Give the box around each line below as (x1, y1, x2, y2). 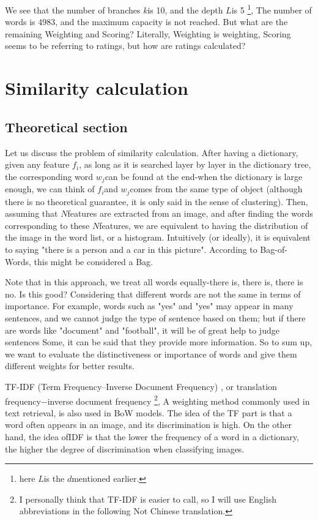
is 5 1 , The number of (231, 2, 312, 16)
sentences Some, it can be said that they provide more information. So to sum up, (5, 335, 312, 348)
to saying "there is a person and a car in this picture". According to (5, 243, 257, 256)
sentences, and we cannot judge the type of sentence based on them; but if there (5, 312, 306, 324)
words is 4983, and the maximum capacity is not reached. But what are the (5, 15, 288, 28)
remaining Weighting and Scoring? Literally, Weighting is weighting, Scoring (5, 27, 291, 40)
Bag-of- (260, 243, 287, 256)
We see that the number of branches (5, 3, 141, 16)
